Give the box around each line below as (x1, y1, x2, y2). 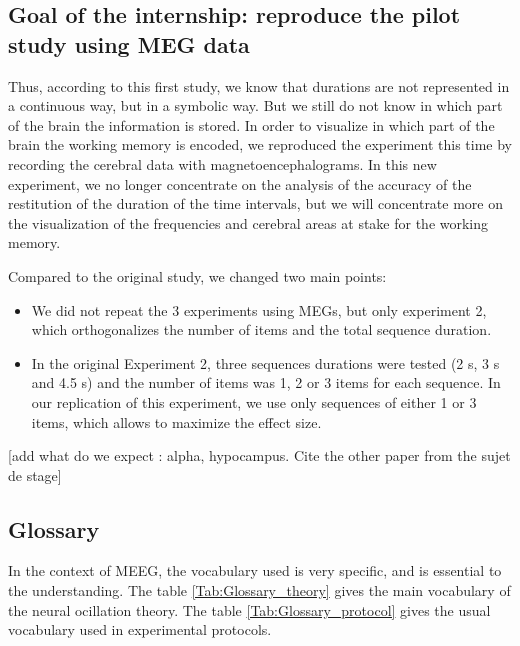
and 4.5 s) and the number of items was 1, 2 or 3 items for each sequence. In (31, 372, 501, 393)
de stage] (8, 464, 62, 485)
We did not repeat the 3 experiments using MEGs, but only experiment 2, (31, 299, 487, 320)
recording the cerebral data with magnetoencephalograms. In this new (8, 153, 437, 174)
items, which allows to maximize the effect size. (31, 411, 322, 432)
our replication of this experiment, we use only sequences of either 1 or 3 (31, 391, 477, 412)
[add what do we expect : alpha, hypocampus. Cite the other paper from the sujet (8, 445, 511, 466)
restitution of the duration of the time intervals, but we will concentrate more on (8, 193, 504, 214)
